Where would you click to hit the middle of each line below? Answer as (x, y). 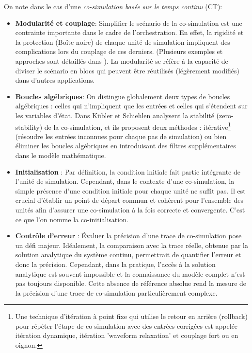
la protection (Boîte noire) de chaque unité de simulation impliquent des (123, 42)
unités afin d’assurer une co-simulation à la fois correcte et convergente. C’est (130, 209)
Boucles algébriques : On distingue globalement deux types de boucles (123, 96)
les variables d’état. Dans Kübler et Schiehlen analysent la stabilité (115, 115)
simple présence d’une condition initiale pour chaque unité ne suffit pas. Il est (130, 190)
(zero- (225, 115)
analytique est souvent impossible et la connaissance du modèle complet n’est (130, 274)
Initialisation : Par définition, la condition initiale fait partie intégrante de (128, 171)
